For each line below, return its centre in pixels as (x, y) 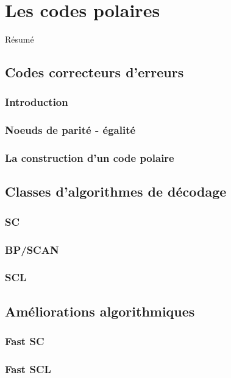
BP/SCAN (32, 249)
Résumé (20, 39)
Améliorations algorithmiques (100, 311)
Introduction (37, 102)
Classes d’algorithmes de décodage (116, 191)
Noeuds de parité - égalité (70, 130)
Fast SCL (28, 369)
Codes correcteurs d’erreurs (94, 72)
